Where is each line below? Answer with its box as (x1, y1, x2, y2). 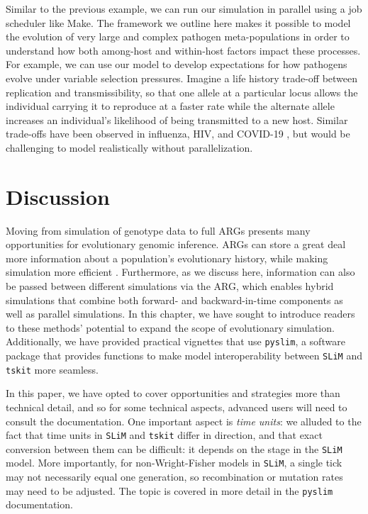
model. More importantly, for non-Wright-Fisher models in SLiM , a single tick (6, 455, 342, 470)
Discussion (6, 181, 110, 211)
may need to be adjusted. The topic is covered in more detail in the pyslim (6, 483, 333, 498)
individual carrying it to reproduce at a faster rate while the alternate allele (6, 99, 335, 113)
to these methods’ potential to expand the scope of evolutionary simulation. (6, 320, 335, 335)
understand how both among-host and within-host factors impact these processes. (6, 43, 361, 57)
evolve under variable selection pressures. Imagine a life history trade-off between (6, 70, 358, 85)
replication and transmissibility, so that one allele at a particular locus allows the (6, 84, 358, 99)
